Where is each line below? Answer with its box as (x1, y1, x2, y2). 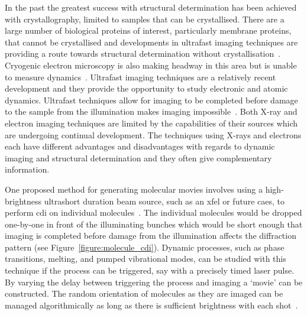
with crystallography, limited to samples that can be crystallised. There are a (5, 12, 285, 25)
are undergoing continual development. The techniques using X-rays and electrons (5, 128, 302, 141)
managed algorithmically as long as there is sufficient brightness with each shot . (5, 298, 298, 311)
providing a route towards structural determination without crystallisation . (5, 47, 281, 60)
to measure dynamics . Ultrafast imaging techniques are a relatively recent (5, 70, 276, 83)
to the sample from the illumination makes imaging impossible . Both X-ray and (5, 105, 298, 118)
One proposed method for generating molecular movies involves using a (5, 183, 263, 195)
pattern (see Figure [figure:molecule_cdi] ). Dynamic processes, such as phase (5, 241, 285, 253)
